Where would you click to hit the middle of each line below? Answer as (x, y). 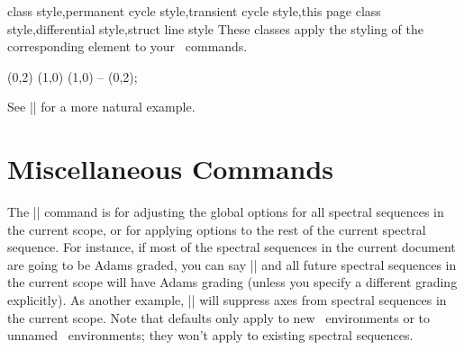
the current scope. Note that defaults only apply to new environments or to (218, 317)
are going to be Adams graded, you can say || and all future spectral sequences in (232, 264)
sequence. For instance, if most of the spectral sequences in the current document (232, 247)
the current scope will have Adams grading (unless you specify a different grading (232, 282)
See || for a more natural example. (101, 107)
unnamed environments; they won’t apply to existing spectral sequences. (210, 335)
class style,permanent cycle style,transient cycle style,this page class (194, 11)
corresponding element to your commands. (127, 46)
